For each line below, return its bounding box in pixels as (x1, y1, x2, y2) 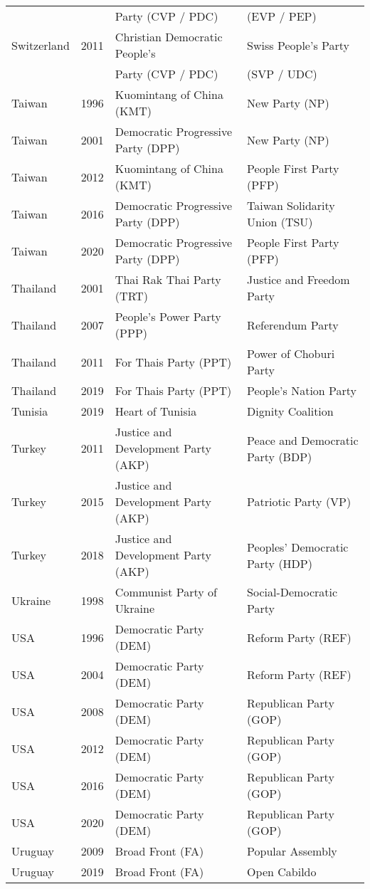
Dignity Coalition (247, 403, 334, 419)
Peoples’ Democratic (247, 538, 349, 555)
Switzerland (11, 36, 70, 53)
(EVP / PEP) (247, 8, 317, 24)
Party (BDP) (247, 448, 312, 465)
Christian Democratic (115, 28, 223, 45)
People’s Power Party (115, 308, 221, 325)
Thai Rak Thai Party (115, 271, 221, 288)
